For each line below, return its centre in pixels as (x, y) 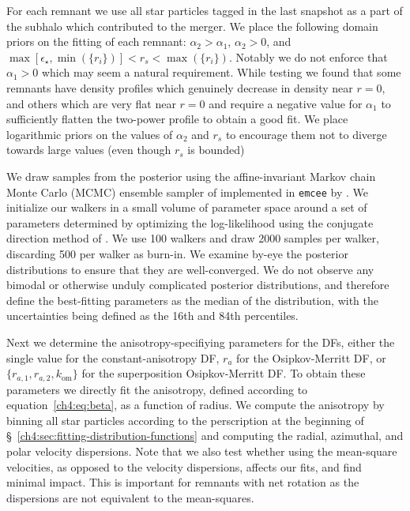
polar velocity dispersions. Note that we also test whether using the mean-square (202, 451)
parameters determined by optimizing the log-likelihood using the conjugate (190, 222)
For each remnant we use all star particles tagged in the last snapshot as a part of (205, 10)
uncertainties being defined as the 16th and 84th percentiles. (152, 316)
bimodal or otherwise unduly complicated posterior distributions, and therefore (198, 285)
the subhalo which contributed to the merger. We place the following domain (192, 26)
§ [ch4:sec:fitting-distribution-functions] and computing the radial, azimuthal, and (205, 436)
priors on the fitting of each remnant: (96, 41)
